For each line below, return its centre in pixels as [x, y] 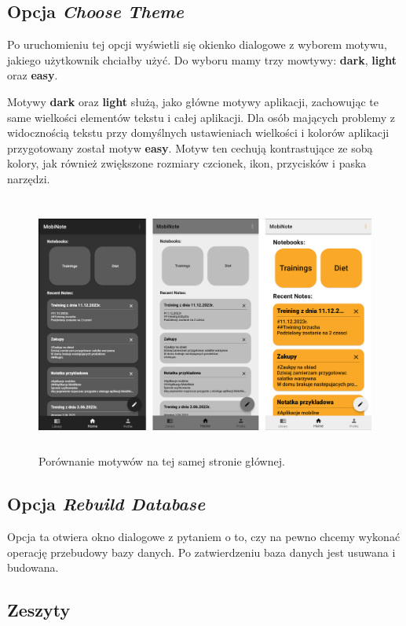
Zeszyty [39, 610]
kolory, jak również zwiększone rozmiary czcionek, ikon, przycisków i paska [187, 163]
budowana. [33, 567]
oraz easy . [33, 75]
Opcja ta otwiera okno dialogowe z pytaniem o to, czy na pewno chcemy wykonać [204, 537]
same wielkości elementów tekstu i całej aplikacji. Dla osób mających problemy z [201, 117]
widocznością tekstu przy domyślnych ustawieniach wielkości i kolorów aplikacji [198, 133]
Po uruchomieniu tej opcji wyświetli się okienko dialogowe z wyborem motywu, [197, 44]
